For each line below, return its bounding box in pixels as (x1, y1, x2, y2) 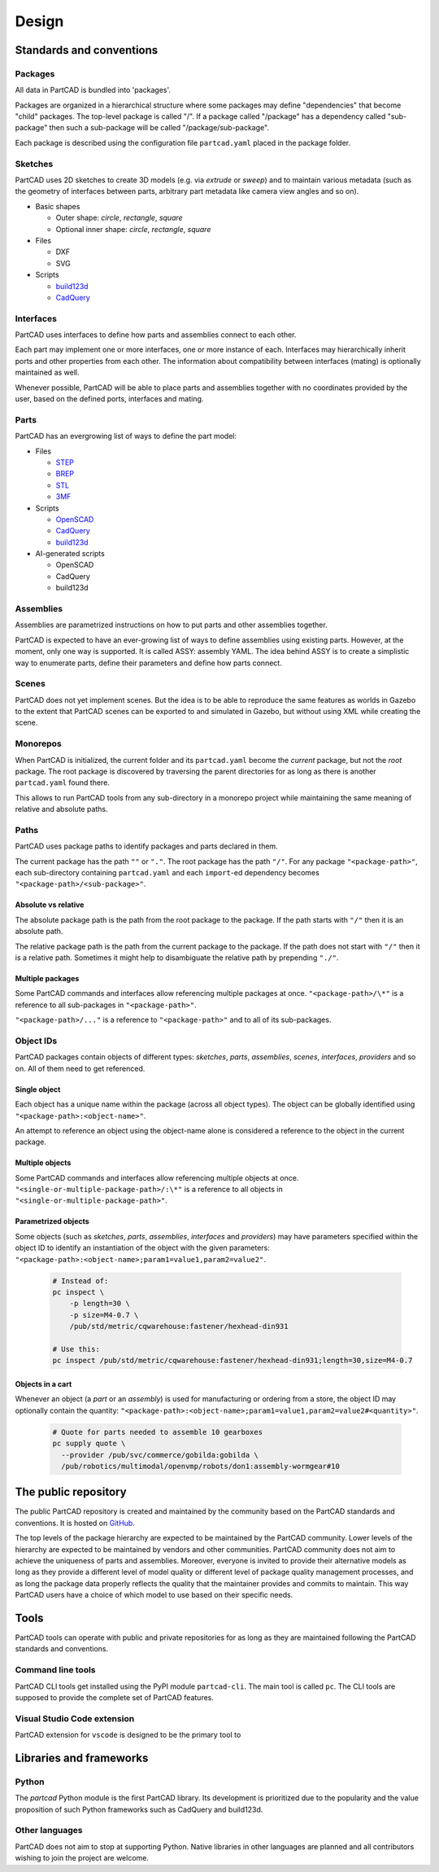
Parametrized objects (15, 1217, 89, 1226)
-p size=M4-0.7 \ (69, 1310, 139, 1319)
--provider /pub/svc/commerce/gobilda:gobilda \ (61, 1450, 259, 1459)
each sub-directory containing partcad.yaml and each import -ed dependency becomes (15, 868, 320, 878)
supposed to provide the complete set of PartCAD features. (15, 1692, 215, 1702)
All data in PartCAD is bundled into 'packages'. (15, 85, 171, 95)
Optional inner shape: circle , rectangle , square (55, 224, 211, 234)
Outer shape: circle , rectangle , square (55, 213, 183, 223)
